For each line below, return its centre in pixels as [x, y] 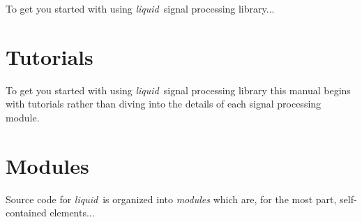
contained [26, 213]
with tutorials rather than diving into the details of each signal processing [164, 104]
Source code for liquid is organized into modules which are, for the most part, [171, 199]
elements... [72, 213]
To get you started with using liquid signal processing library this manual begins [178, 90]
